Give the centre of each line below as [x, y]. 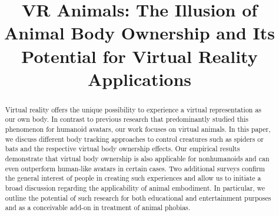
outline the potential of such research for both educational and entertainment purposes [138, 197]
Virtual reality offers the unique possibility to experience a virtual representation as [133, 109]
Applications [139, 79]
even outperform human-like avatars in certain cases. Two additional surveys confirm [135, 168]
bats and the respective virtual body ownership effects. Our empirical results [122, 149]
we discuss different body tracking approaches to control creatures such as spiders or [134, 139]
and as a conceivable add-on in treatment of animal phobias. [98, 207]
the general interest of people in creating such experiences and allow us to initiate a [133, 178]
